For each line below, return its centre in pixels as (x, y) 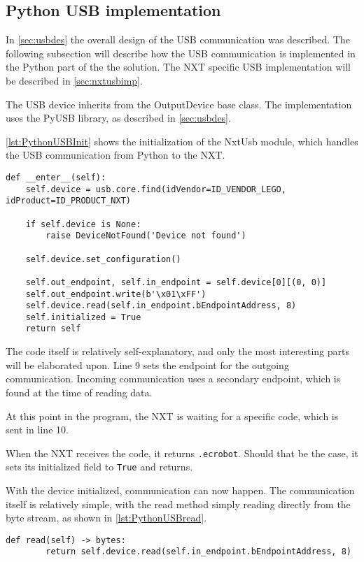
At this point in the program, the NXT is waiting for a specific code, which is (172, 416)
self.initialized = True (83, 317)
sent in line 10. (37, 430)
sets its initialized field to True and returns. (99, 467)
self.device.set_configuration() (103, 259)
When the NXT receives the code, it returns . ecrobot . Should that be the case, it (182, 453)
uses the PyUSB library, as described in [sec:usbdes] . (118, 118)
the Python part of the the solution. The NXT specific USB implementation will (178, 67)
